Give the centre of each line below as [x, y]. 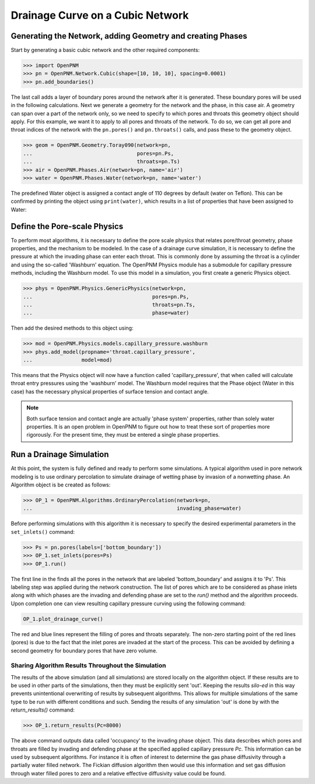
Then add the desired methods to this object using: [72, 328]
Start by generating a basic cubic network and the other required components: [105, 50]
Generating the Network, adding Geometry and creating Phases [129, 36]
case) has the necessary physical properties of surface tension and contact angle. [110, 391]
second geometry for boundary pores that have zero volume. [84, 650]
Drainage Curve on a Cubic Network [100, 15]
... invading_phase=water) [132, 508]
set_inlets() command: [43, 531]
